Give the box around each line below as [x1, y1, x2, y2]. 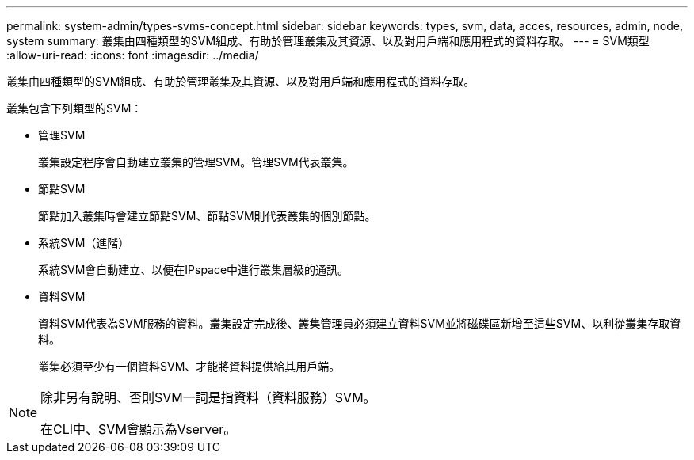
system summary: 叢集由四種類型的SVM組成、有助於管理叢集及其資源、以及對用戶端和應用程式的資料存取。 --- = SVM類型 [6, 34, 650, 48]
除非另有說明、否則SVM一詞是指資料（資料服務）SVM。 [40, 390, 376, 405]
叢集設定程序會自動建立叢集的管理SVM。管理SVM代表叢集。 [38, 155, 354, 169]
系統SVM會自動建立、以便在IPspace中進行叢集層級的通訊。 [38, 263, 349, 276]
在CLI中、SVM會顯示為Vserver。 [40, 421, 237, 437]
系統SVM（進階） [38, 236, 130, 249]
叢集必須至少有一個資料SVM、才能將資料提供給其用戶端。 [38, 359, 341, 373]
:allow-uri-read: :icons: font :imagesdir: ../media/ [6, 48, 259, 62]
